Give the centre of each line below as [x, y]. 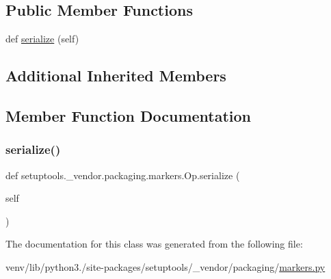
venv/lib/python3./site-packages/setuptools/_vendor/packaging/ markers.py [165, 266]
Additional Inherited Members [116, 76]
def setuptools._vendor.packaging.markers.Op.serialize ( [123, 175]
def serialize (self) [42, 39]
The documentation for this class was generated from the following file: [154, 244]
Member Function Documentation [129, 115]
